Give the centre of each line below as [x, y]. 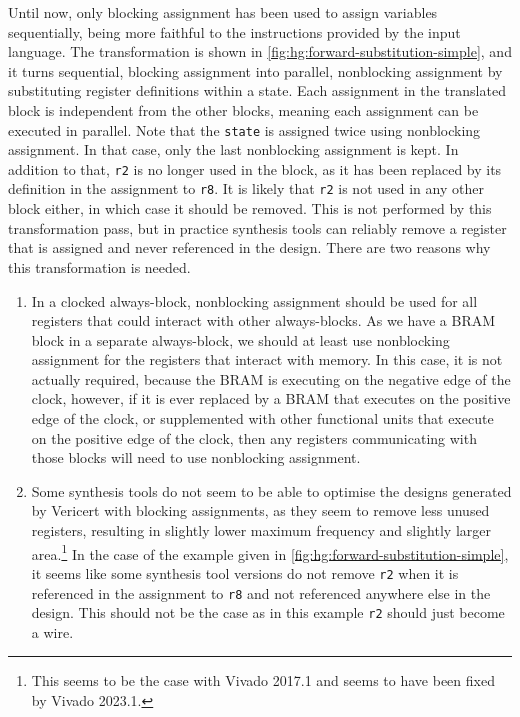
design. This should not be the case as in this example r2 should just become [268, 612]
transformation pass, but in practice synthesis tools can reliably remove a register [257, 227]
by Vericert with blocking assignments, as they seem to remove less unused [260, 510]
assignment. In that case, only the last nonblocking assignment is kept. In [233, 149]
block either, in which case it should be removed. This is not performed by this [250, 208]
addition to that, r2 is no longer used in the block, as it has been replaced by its [255, 168]
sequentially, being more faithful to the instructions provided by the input [234, 31]
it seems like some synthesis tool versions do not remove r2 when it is [245, 572]
